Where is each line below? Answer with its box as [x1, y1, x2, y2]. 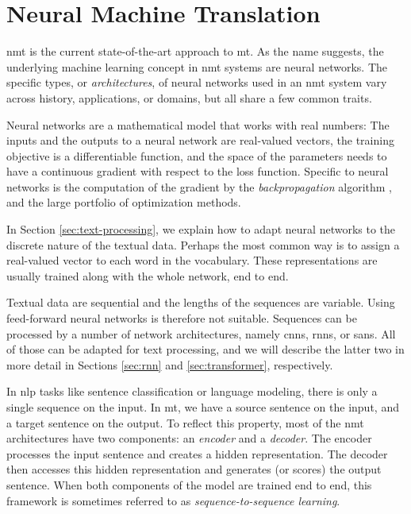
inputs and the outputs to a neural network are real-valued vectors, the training [6, 132, 394, 149]
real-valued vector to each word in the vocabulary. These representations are [6, 252, 378, 269]
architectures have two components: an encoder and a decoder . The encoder [6, 430, 372, 446]
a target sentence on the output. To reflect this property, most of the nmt [6, 414, 364, 431]
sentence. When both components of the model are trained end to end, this [6, 476, 372, 493]
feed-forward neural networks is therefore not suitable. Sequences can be [6, 310, 357, 327]
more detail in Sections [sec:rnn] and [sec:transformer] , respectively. [6, 356, 333, 373]
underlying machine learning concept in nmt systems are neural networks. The [6, 58, 387, 75]
